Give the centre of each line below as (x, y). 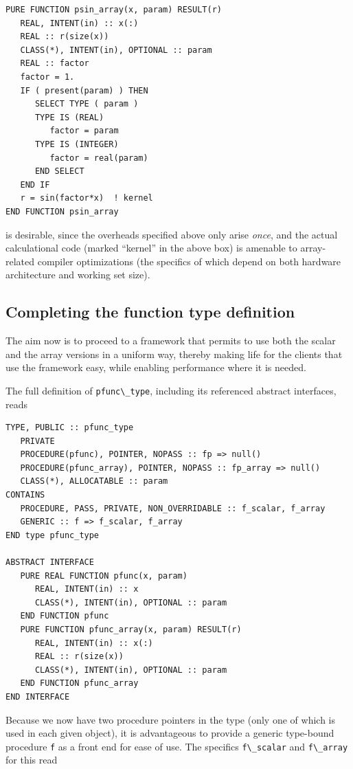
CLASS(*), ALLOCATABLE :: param (94, 481)
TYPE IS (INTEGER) (77, 144)
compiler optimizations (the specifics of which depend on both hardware (189, 261)
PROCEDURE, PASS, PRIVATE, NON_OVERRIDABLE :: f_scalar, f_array (173, 508)
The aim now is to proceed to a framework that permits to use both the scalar (171, 341)
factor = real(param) (99, 158)
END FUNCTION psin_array (62, 211)
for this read (32, 760)
